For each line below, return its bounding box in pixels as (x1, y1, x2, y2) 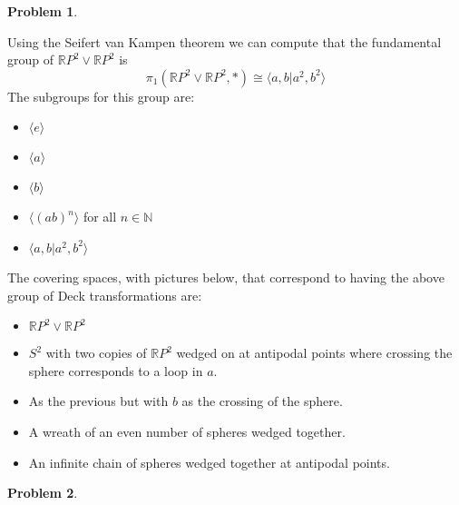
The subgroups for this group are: (7, 86, 195, 105)
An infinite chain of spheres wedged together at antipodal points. (28, 452, 390, 471)
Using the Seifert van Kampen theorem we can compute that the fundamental (7, 32, 442, 51)
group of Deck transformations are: (7, 285, 202, 304)
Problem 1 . (7, 2, 78, 20)
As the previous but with (28, 391, 169, 411)
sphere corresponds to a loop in (28, 361, 203, 380)
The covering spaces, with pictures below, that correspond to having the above (7, 267, 444, 286)
